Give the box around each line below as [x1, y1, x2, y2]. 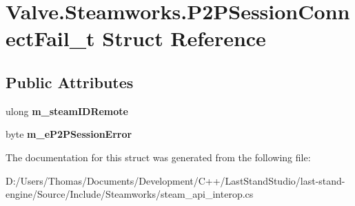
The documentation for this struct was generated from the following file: [6, 150, 311, 164]
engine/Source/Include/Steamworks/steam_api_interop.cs [6, 187, 254, 201]
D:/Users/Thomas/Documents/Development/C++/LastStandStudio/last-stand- [6, 173, 345, 187]
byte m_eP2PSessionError [6, 127, 132, 141]
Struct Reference [102, 24, 266, 52]
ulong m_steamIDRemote [6, 103, 128, 118]
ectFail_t [6, 24, 95, 52]
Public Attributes [6, 71, 134, 92]
